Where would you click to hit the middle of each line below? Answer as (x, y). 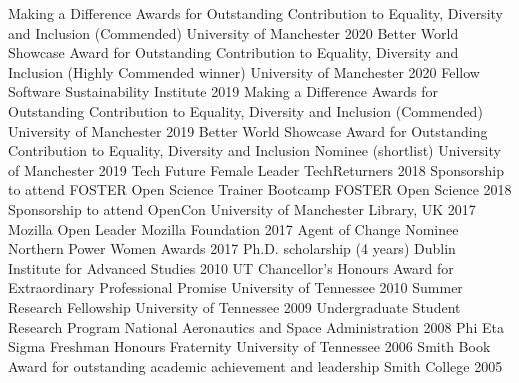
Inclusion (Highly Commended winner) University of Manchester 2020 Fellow (244, 71)
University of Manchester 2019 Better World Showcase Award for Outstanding (248, 130)
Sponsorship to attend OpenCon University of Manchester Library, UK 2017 (242, 208)
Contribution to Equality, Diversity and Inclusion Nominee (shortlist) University (254, 150)
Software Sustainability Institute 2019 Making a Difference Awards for (223, 91)
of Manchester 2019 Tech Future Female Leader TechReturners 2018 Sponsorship (256, 169)
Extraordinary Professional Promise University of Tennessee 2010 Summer (235, 287)
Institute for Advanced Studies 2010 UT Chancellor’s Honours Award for (231, 267)
